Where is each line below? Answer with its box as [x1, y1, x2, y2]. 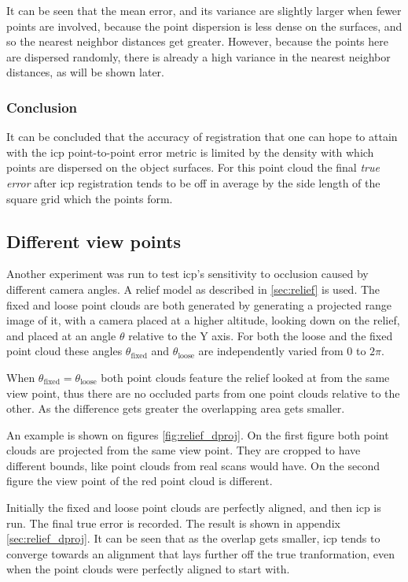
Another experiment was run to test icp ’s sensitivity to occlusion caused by [6, 265, 369, 282]
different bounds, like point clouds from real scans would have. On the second [6, 457, 380, 473]
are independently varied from [198, 343, 344, 359]
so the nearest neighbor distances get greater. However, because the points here [6, 33, 388, 50]
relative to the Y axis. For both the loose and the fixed [128, 327, 393, 343]
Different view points [6, 228, 182, 253]
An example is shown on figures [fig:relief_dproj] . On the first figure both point [6, 426, 389, 443]
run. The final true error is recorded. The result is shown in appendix [6, 514, 340, 531]
